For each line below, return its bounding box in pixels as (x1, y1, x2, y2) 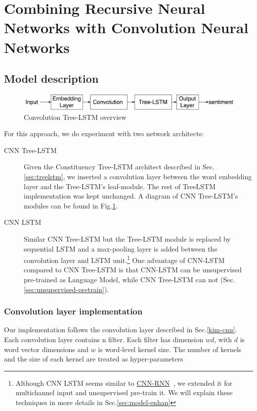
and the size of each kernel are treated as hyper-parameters (4, 354, 183, 364)
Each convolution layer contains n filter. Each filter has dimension (4, 334, 204, 344)
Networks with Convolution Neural (4, 17, 249, 38)
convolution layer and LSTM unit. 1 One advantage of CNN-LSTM (24, 254, 225, 265)
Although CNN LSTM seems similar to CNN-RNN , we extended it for (15, 377, 232, 388)
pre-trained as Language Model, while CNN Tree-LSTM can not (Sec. (24, 274, 235, 284)
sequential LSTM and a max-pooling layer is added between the (24, 243, 217, 254)
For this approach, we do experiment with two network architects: (4, 128, 204, 139)
